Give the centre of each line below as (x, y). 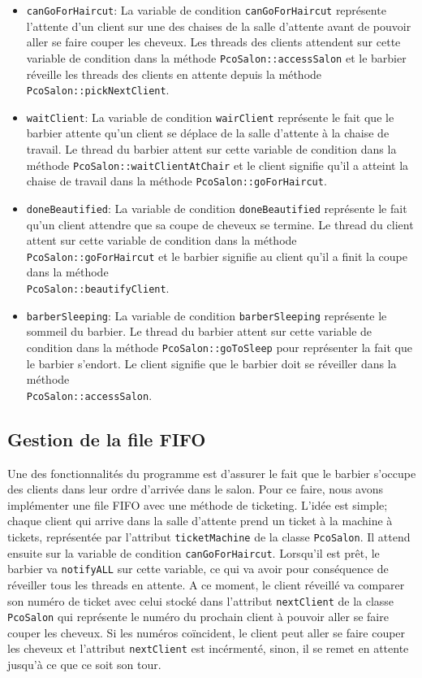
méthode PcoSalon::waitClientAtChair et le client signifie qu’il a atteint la (217, 165)
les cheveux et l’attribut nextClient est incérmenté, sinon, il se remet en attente (208, 648)
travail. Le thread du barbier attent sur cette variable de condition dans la (211, 149)
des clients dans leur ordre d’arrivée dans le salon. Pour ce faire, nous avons (195, 489)
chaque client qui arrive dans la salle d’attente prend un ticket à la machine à (200, 521)
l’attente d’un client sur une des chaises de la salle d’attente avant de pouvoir (219, 26)
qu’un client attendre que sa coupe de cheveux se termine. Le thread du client (220, 224)
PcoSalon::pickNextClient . (98, 90)
